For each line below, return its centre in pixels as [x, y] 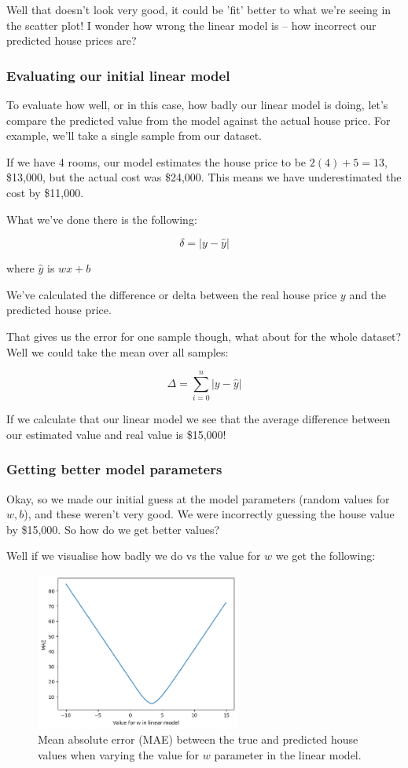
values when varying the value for [119, 754]
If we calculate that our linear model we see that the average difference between [198, 419]
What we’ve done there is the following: [102, 219]
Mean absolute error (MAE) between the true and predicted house [198, 739]
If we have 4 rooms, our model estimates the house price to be [156, 161]
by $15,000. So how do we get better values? [113, 529]
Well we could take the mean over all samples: [118, 351]
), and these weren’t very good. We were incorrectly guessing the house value [209, 514]
